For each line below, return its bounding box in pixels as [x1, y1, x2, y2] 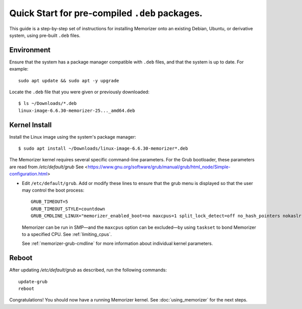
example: [9, 66, 29, 72]
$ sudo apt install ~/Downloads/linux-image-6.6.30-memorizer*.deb [18, 146, 188, 151]
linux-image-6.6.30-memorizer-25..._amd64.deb [18, 107, 135, 113]
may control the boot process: [22, 187, 85, 194]
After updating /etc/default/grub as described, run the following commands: [9, 267, 167, 273]
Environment [9, 45, 51, 54]
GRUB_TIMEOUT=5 [31, 199, 68, 205]
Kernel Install [9, 120, 52, 129]
